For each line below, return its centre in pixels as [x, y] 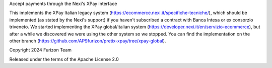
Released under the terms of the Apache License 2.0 [64, 59]
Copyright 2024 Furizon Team [41, 50]
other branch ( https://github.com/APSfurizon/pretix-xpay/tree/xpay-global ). [88, 40]
